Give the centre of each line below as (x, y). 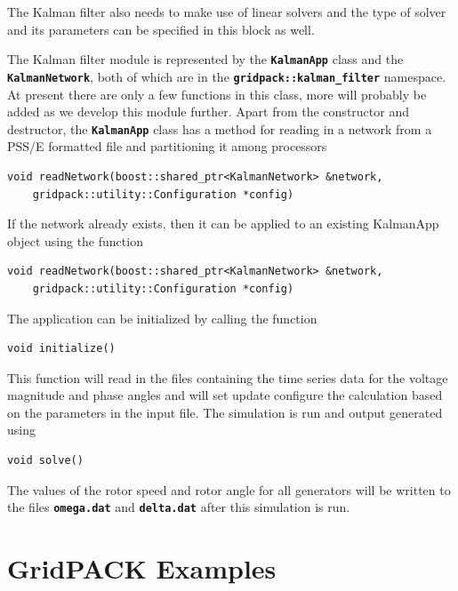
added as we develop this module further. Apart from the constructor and (208, 112)
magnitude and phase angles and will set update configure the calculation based (225, 395)
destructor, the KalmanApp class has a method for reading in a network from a (220, 128)
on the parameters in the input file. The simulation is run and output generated (225, 412)
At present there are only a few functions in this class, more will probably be (217, 94)
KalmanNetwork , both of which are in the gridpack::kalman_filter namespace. (227, 76)
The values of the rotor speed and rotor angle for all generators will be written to (229, 489)
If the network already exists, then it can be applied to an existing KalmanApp (223, 224)
